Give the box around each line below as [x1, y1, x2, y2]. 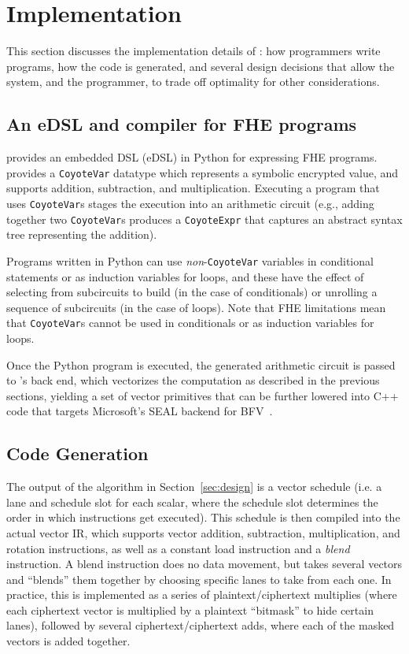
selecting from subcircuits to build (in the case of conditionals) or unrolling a [6, 284, 378, 300]
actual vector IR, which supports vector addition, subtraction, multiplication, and [6, 524, 400, 541]
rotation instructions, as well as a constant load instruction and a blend [6, 540, 350, 556]
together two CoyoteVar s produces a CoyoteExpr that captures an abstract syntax [6, 210, 403, 227]
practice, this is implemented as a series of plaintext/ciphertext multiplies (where [6, 586, 397, 603]
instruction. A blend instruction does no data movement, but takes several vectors [6, 556, 403, 572]
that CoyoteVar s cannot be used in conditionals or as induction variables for [6, 314, 374, 331]
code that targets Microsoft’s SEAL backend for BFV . [6, 403, 273, 419]
